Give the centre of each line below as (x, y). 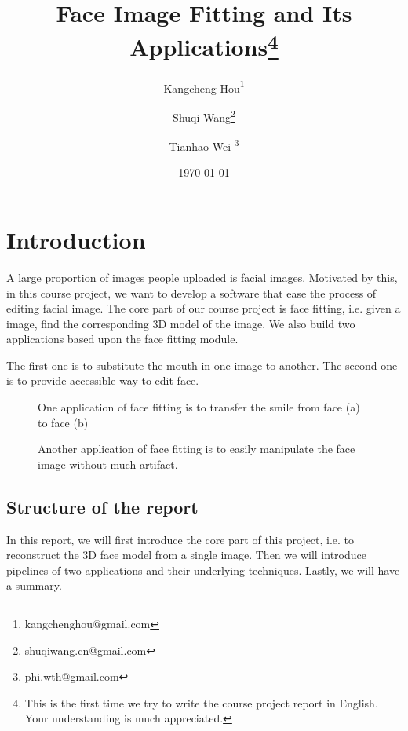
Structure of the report (102, 506)
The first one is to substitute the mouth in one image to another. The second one (202, 365)
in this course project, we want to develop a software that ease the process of (191, 292)
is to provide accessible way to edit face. (103, 380)
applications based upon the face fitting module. (122, 339)
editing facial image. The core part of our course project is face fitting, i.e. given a (204, 308)
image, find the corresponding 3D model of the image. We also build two (181, 323)
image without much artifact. (108, 464)
